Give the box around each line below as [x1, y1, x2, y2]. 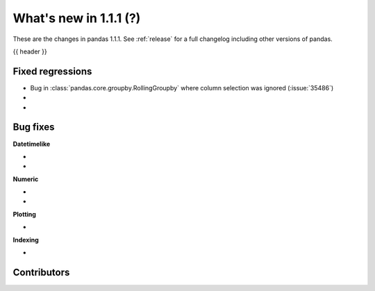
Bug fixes [12, 122, 55, 133]
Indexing [12, 235, 40, 244]
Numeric [12, 174, 39, 183]
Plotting [12, 210, 36, 218]
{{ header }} [12, 47, 48, 56]
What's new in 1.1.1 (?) [12, 10, 141, 26]
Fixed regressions [12, 65, 92, 77]
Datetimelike [12, 140, 51, 148]
